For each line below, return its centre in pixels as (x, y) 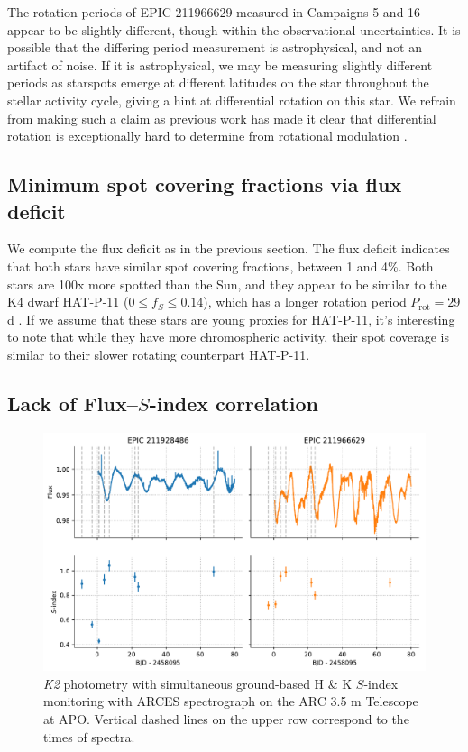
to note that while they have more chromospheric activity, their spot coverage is (228, 337)
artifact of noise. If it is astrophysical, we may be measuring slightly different (220, 64)
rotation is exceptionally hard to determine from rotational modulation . (207, 136)
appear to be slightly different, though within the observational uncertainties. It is (234, 29)
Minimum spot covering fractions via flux (205, 184)
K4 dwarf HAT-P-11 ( (68, 302)
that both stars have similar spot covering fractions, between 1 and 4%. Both (220, 266)
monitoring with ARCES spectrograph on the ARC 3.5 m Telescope (231, 701)
